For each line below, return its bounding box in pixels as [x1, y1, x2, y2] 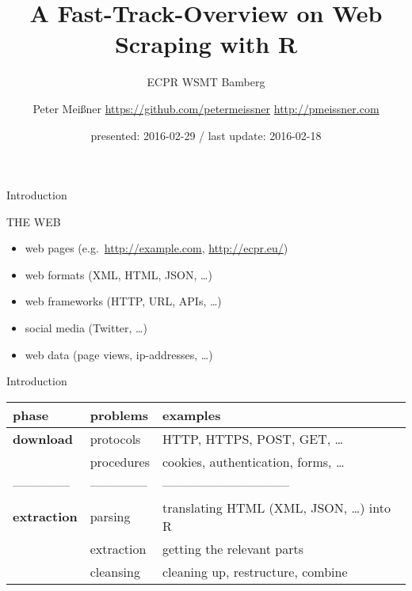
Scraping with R [114, 28, 298, 60]
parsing [90, 507, 131, 526]
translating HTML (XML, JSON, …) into [162, 498, 391, 517]
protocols [90, 429, 141, 448]
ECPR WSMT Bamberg [147, 74, 265, 90]
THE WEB [6, 213, 61, 229]
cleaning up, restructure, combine [162, 562, 348, 581]
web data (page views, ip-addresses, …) [25, 346, 213, 362]
